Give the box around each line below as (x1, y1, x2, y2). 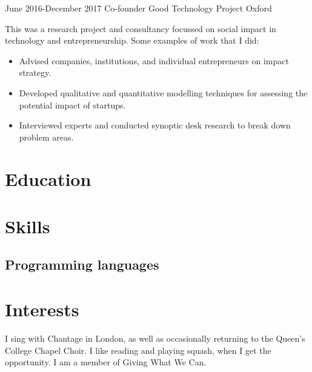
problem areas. (19, 130, 74, 143)
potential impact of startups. (19, 98, 126, 111)
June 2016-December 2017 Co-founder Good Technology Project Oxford (5, 2, 272, 14)
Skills (5, 213, 50, 238)
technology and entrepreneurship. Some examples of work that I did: (5, 34, 259, 47)
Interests (5, 297, 79, 322)
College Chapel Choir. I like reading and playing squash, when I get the (5, 344, 271, 356)
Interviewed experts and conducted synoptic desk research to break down (19, 119, 291, 131)
